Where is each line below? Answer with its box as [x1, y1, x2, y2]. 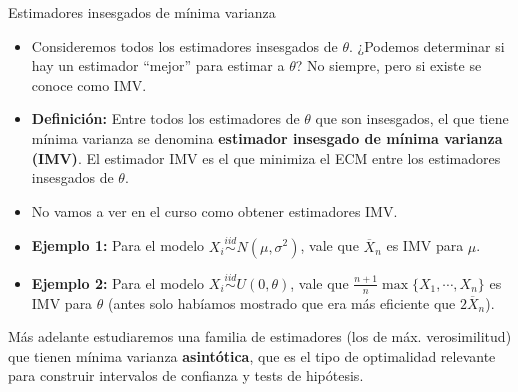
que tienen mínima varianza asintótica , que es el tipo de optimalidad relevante [8, 345, 496, 366]
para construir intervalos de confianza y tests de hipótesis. [8, 365, 364, 386]
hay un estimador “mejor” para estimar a [31, 55, 285, 76]
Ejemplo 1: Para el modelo [31, 235, 205, 256]
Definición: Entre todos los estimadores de [31, 108, 300, 129]
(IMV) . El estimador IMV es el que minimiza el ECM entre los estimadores [31, 147, 501, 168]
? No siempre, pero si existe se [295, 55, 482, 76]
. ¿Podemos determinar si [349, 35, 505, 56]
